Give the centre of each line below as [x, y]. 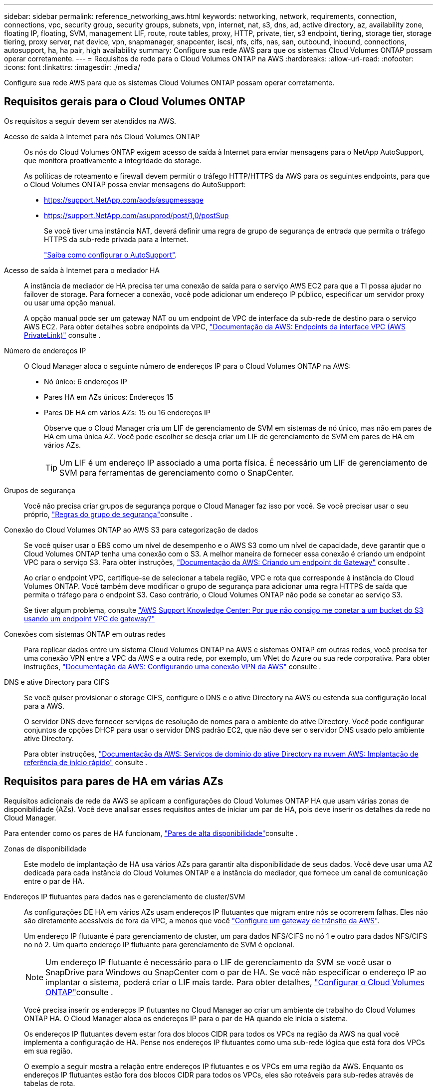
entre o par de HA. [54, 881]
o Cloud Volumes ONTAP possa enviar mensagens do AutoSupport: [135, 184]
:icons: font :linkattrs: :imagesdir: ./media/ [72, 67]
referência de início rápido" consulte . [86, 762]
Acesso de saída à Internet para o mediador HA [82, 270]
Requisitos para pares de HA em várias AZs [114, 782]
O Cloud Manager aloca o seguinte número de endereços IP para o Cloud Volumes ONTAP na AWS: [188, 366]
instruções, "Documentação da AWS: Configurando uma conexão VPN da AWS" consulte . [173, 666]
